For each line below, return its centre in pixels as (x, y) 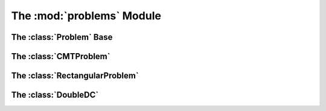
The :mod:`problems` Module (86, 16)
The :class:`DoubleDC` (55, 95)
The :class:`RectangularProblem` (75, 76)
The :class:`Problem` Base (62, 37)
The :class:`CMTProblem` (61, 56)
